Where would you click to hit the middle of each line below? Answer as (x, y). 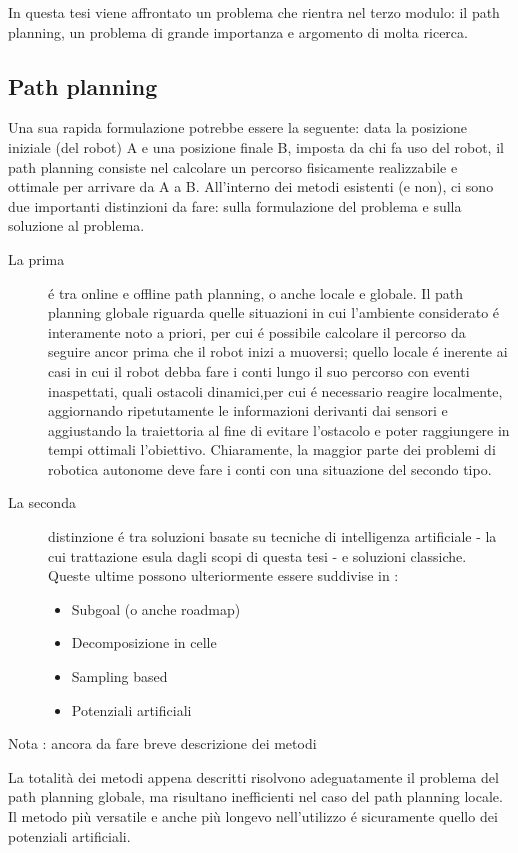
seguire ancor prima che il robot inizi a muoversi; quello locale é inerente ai (278, 351)
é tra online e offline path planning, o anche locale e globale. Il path (255, 292)
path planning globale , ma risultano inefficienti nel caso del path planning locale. (255, 796)
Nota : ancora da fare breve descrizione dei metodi (162, 743)
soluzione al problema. (76, 225)
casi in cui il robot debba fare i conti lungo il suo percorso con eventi (259, 370)
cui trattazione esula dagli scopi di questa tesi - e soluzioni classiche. (257, 555)
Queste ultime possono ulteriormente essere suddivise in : (223, 575)
